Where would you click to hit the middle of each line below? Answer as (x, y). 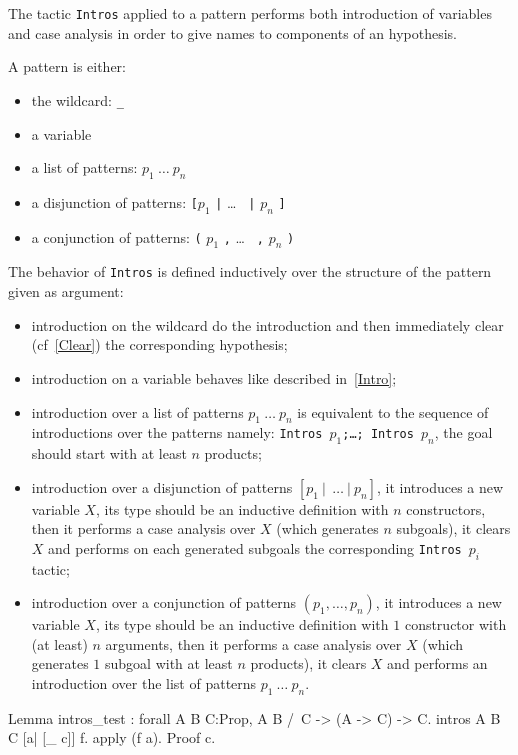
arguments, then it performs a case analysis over (253, 643)
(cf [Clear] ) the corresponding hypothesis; (159, 344)
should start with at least (109, 453)
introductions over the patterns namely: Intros (177, 432)
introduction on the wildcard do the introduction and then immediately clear (267, 324)
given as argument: (66, 291)
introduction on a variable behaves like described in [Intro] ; (214, 377)
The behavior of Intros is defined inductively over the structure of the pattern (250, 271)
